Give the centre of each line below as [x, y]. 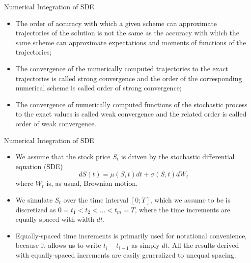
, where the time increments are [182, 209]
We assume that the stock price [63, 157]
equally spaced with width [55, 219]
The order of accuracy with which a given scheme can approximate [116, 23]
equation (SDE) [39, 166]
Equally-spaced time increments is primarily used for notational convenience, [131, 235]
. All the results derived [203, 245]
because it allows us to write [58, 245]
